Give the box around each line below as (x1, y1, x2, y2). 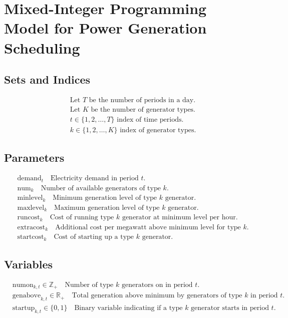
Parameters (4, 150, 65, 165)
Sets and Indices (4, 72, 91, 87)
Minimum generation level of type (53, 194, 157, 202)
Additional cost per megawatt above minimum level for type (55, 223, 241, 231)
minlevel (17, 194, 43, 202)
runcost (17, 214, 40, 221)
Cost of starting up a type (54, 233, 134, 241)
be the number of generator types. (91, 106, 196, 113)
